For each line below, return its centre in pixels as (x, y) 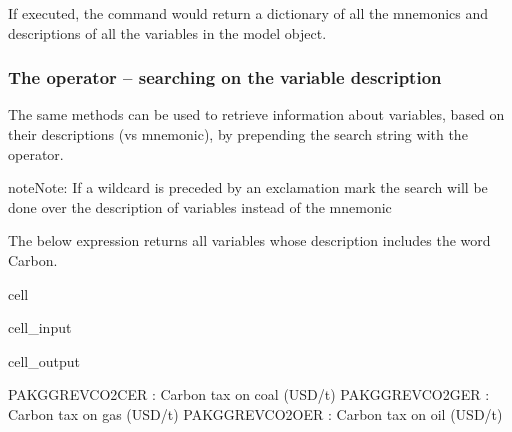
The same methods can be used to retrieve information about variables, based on (256, 114)
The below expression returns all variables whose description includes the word (249, 240)
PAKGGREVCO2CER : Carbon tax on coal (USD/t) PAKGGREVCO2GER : (249, 394)
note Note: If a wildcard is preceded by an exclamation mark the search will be (248, 187)
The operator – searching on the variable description (225, 77)
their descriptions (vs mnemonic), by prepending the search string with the (238, 134)
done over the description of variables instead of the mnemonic (200, 206)
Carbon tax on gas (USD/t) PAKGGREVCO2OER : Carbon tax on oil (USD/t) (255, 413)
